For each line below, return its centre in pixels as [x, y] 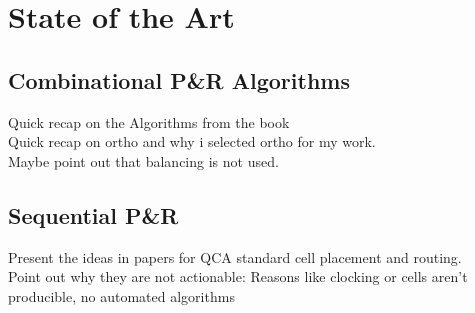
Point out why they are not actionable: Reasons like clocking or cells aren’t [238, 276]
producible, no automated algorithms [121, 295]
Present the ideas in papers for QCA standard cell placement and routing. [235, 256]
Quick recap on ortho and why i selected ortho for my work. [192, 141]
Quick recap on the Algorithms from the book [149, 121]
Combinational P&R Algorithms [179, 79]
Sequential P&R [93, 214]
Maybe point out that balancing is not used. [143, 160]
